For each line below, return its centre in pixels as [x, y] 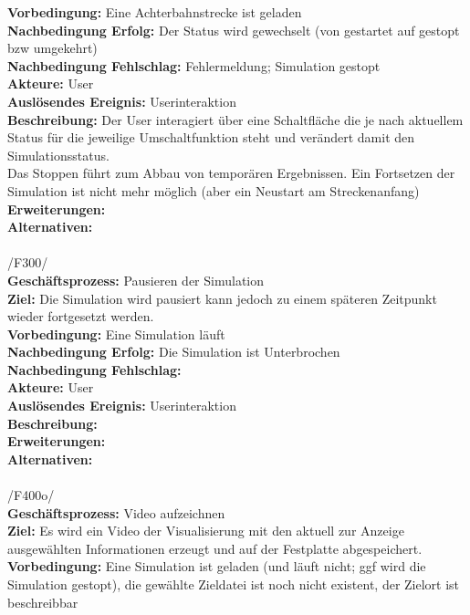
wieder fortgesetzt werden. [81, 316]
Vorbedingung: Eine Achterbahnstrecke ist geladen [155, 12]
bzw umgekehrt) [52, 48]
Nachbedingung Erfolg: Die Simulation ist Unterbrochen [174, 352]
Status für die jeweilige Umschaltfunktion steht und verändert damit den [211, 137]
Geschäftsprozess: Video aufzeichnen [116, 512]
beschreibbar [43, 602]
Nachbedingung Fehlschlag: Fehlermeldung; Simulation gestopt [194, 65]
